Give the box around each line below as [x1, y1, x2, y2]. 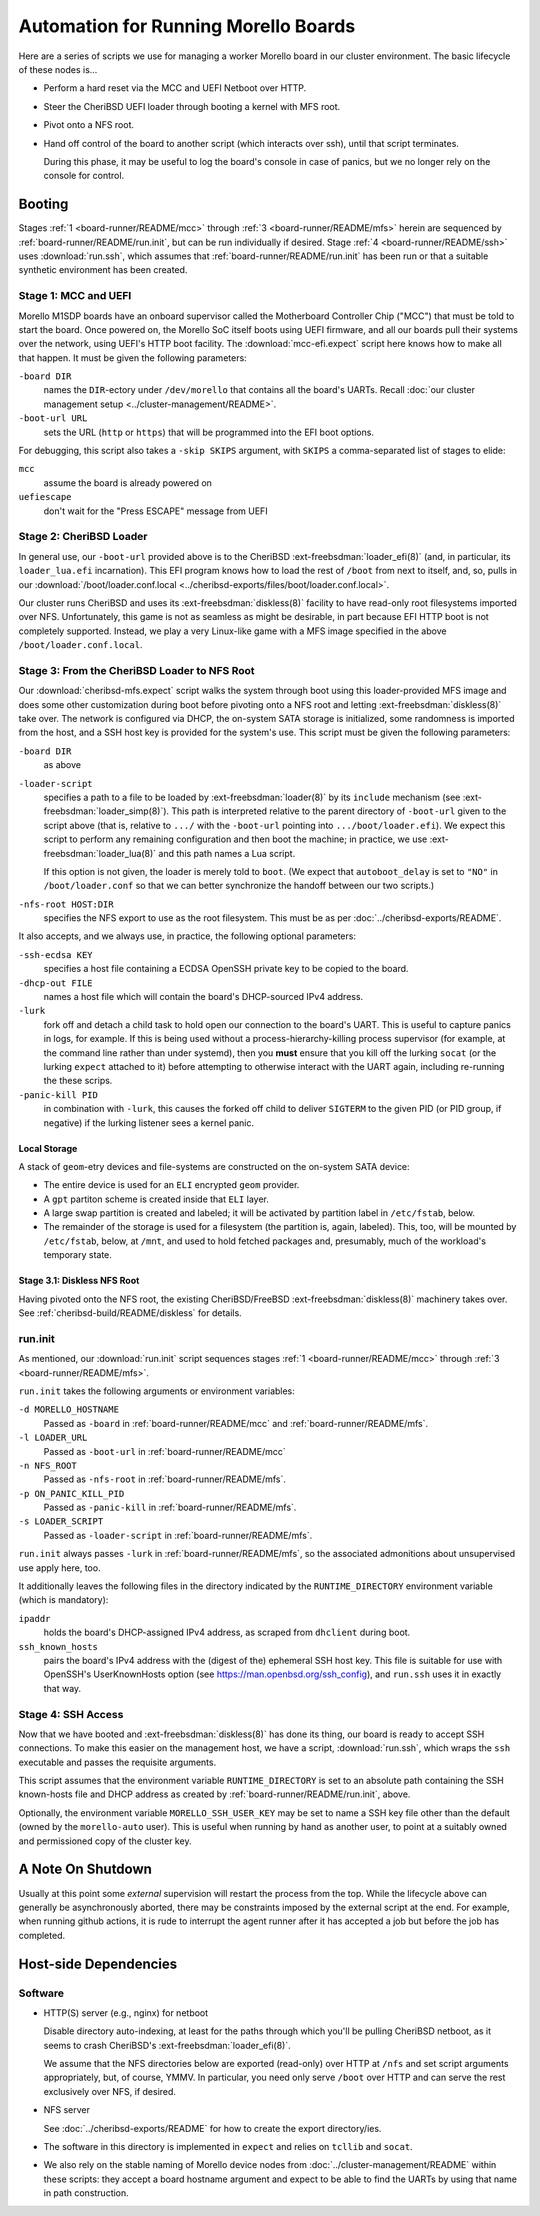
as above [43, 759, 82, 771]
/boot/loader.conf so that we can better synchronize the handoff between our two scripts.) [43, 880, 435, 892]
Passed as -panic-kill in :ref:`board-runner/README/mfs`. [43, 1501, 297, 1514]
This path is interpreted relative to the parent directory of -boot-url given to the [171, 805, 507, 817]
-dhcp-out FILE [18, 977, 94, 989]
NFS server [43, 2104, 90, 2116]
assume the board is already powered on [43, 476, 212, 489]
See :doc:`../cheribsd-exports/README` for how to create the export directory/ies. [43, 2122, 382, 2134]
